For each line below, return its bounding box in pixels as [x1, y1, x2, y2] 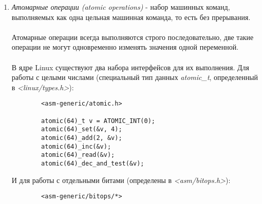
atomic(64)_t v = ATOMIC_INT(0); [41, 117, 155, 125]
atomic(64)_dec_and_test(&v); [41, 159, 144, 167]
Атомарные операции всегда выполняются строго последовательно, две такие [11, 31, 254, 42]
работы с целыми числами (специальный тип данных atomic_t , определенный [11, 72, 258, 83]
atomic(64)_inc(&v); [41, 142, 111, 150]
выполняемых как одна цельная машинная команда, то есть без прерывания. [11, 11, 251, 22]
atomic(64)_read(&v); [41, 151, 115, 159]
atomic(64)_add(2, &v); [41, 134, 122, 141]
